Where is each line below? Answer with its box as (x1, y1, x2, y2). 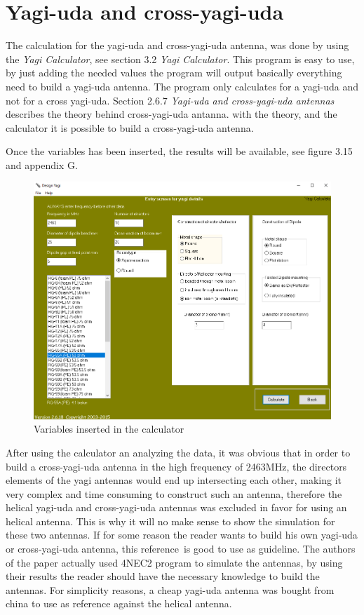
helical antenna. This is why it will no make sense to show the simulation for (6, 513, 335, 528)
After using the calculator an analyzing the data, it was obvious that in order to (6, 445, 351, 459)
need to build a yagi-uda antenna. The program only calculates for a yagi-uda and (6, 79, 359, 93)
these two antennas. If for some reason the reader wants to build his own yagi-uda (6, 527, 358, 542)
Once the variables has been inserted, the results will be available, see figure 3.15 (6, 144, 353, 158)
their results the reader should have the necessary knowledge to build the (6, 569, 320, 583)
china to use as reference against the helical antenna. (6, 596, 232, 611)
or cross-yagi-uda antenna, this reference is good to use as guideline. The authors (6, 541, 356, 556)
